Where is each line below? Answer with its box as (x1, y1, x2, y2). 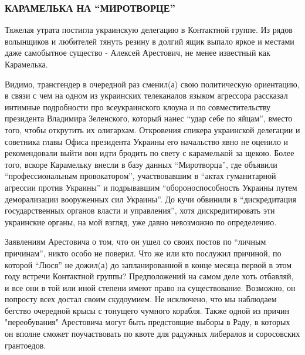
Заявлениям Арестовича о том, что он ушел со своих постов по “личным (5, 235, 266, 248)
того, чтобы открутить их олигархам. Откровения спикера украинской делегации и (5, 123, 300, 136)
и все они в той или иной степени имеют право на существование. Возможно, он (5, 281, 296, 293)
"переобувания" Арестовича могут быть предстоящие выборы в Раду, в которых (5, 316, 290, 328)
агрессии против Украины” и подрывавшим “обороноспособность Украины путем (5, 181, 297, 193)
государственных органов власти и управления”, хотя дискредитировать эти (5, 204, 275, 217)
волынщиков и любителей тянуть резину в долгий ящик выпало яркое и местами (5, 35, 294, 47)
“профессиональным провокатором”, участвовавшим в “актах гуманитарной (5, 170, 276, 182)
